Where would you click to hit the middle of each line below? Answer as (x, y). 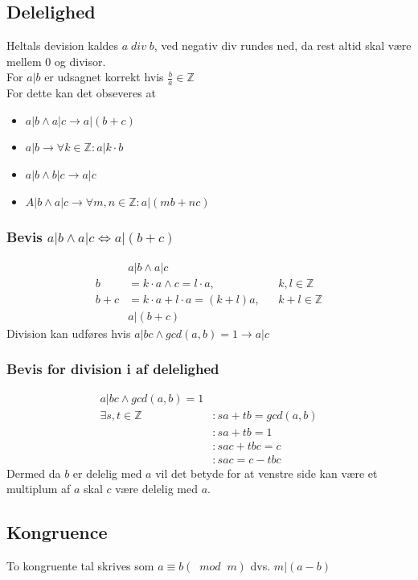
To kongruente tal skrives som (80, 565)
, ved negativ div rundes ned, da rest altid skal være (283, 45)
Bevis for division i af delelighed (113, 369)
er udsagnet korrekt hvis (104, 77)
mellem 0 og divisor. (56, 61)
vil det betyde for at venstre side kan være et (266, 473)
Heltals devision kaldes (63, 45)
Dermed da (34, 473)
